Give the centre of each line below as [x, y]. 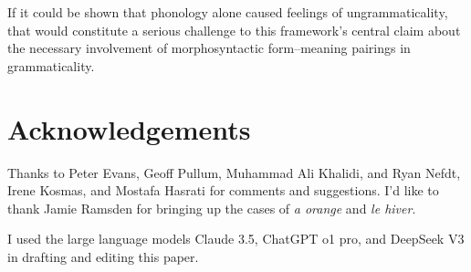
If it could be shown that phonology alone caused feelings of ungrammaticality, [228, 12]
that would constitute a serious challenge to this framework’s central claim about [234, 30]
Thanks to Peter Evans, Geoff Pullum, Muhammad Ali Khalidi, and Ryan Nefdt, [234, 172]
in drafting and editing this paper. [103, 256]
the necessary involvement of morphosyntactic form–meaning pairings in [209, 48]
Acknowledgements [129, 128]
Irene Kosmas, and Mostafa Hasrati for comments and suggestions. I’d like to [223, 190]
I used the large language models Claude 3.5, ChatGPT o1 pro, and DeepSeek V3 [236, 239]
